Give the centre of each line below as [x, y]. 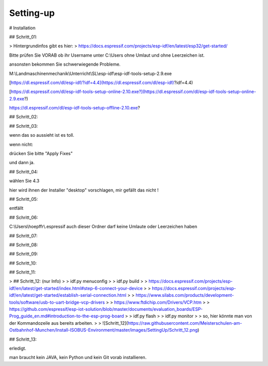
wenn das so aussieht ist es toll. [42, 135]
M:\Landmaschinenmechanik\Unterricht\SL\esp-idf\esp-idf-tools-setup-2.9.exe [91, 73]
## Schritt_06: [24, 217]
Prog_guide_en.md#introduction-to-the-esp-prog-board [67, 316]
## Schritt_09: [24, 254]
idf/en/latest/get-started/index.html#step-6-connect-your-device [76, 288]
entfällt [16, 208]
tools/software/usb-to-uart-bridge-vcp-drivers [57, 302]
